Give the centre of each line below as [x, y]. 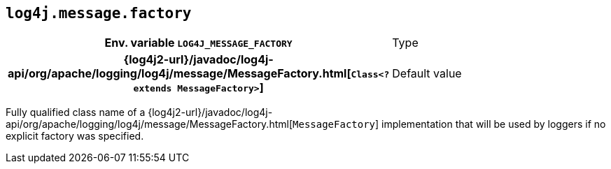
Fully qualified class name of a [76, 112]
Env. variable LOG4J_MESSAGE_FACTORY [198, 43]
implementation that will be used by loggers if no [494, 124]
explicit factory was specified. [75, 136]
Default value [427, 74]
